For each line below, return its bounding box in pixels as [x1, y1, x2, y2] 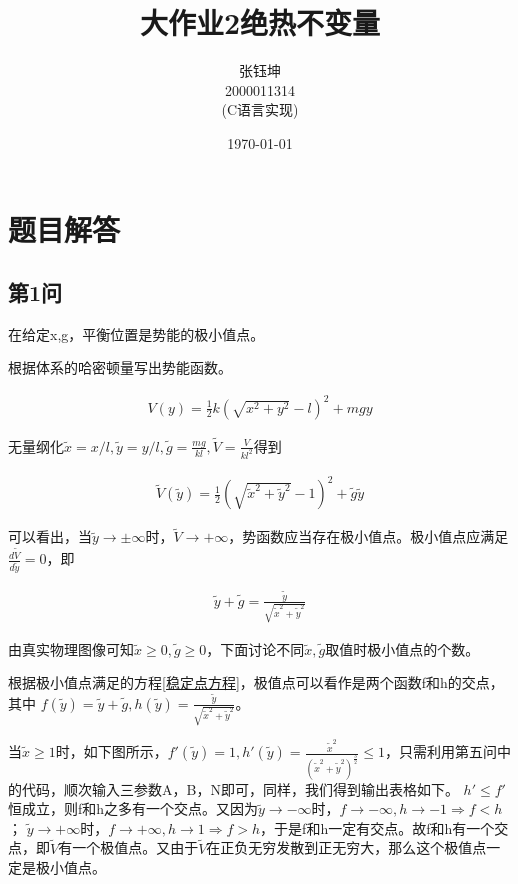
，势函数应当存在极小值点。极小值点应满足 [228, 526, 509, 547]
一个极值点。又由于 [72, 837, 199, 858]
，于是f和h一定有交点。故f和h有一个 [260, 817, 495, 838]
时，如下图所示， [55, 741, 168, 762]
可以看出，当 [8, 526, 92, 547]
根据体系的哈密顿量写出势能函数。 [8, 357, 232, 378]
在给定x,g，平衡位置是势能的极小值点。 [8, 323, 265, 344]
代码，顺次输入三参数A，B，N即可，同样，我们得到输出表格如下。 [21, 778, 459, 799]
